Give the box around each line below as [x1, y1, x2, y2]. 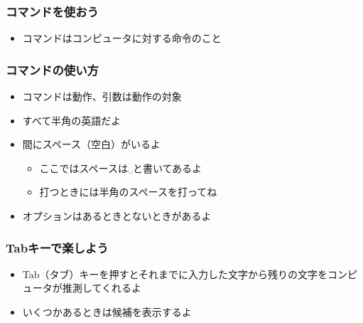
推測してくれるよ [62, 280, 141, 295]
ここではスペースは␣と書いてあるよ [39, 160, 202, 175]
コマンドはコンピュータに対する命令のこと [22, 31, 222, 46]
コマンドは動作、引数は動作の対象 [22, 89, 182, 104]
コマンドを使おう [6, 2, 99, 20]
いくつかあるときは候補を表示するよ [22, 305, 192, 319]
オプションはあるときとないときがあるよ [22, 208, 212, 223]
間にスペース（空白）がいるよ [22, 137, 161, 152]
